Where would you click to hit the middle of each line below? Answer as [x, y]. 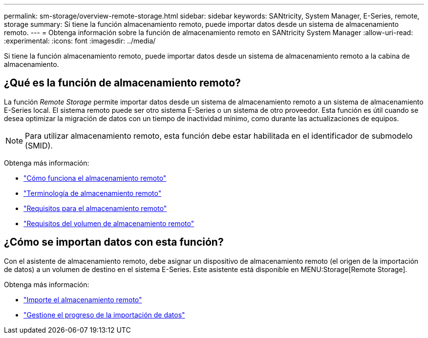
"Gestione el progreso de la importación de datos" [104, 315]
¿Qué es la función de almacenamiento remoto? [122, 83]
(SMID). [39, 145]
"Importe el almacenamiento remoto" [83, 299]
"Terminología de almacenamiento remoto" [93, 193]
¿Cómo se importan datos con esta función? [114, 242]
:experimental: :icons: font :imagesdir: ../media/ [80, 41]
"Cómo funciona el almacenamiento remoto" [95, 178]
